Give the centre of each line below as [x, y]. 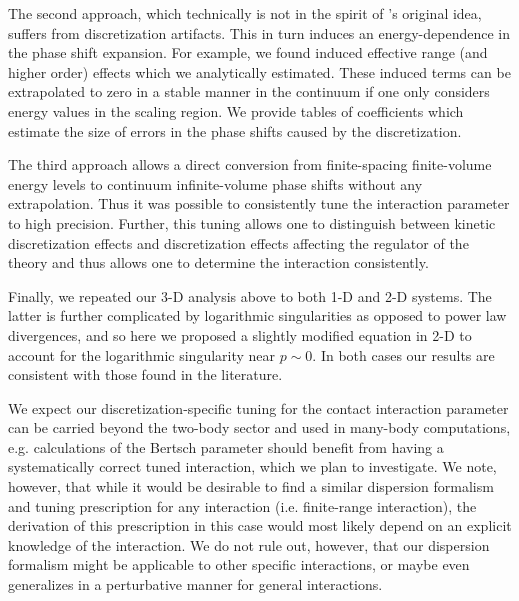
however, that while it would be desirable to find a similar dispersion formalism [251, 486]
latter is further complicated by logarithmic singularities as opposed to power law [257, 315]
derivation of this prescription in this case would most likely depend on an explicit [260, 525]
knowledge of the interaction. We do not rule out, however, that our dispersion [249, 544]
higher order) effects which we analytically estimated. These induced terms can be [259, 71]
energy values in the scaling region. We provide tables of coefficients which [236, 110]
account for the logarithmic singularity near [142, 354]
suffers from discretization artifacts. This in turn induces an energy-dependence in [259, 32]
